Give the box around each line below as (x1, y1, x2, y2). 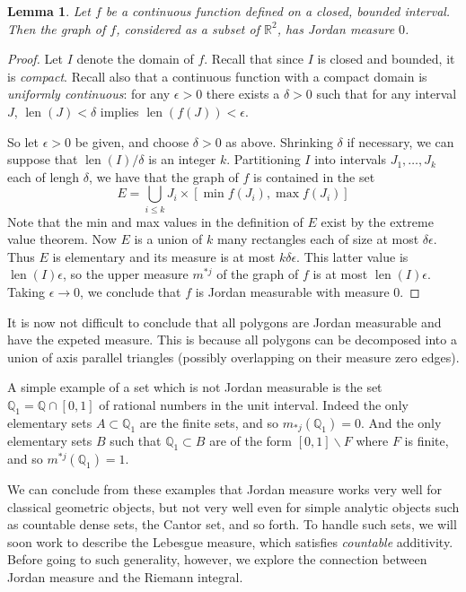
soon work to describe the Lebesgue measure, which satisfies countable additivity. (7, 532, 453, 551)
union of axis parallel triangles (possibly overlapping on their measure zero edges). (7, 347, 460, 366)
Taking (7, 283, 46, 301)
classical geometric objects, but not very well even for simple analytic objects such (7, 497, 460, 516)
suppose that (7, 150, 78, 169)
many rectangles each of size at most (216, 230, 419, 248)
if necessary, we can (347, 132, 454, 151)
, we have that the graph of (89, 167, 239, 186)
